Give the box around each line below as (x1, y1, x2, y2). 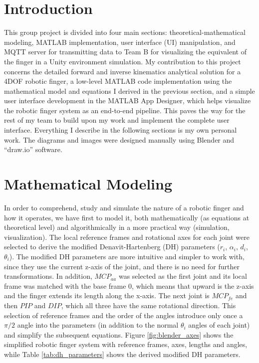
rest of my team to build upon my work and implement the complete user (4, 115, 230, 125)
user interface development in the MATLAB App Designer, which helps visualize (4, 95, 251, 106)
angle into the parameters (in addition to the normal (17, 320, 179, 330)
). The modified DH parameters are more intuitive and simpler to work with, (9, 251, 245, 261)
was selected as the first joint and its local (118, 271, 247, 281)
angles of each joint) (188, 320, 250, 330)
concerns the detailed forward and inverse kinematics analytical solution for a (4, 66, 241, 76)
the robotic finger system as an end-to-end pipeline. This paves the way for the (4, 105, 246, 115)
